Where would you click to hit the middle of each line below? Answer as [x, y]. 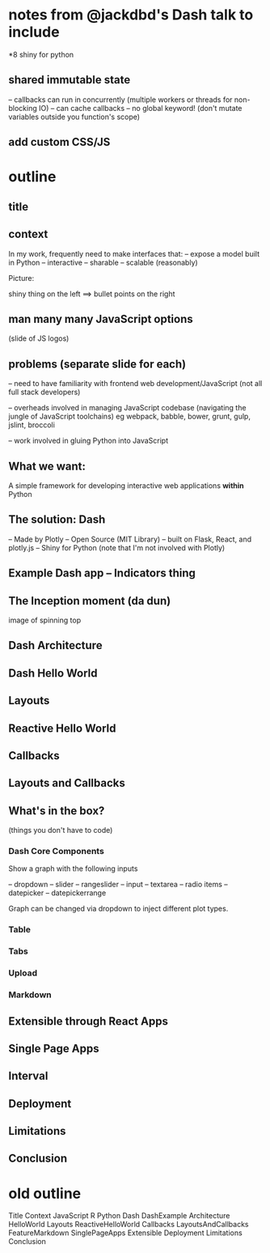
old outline [45, 1194]
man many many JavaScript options [101, 319]
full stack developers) [44, 392]
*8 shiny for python [41, 54]
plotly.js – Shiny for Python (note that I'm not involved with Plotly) [117, 547]
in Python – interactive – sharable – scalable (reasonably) [103, 262]
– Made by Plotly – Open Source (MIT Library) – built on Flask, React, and [130, 539]
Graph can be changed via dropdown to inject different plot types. [118, 909]
